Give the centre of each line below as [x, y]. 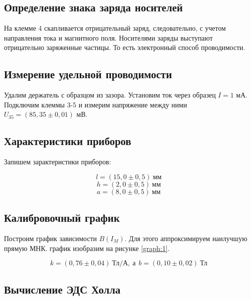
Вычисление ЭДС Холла [62, 289]
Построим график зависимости [50, 238]
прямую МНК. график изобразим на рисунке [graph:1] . [87, 248]
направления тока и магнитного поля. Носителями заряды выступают [108, 37]
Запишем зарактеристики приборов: [58, 162]
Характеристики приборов [68, 141]
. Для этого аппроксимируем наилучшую [186, 238]
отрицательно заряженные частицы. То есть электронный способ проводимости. [125, 47]
